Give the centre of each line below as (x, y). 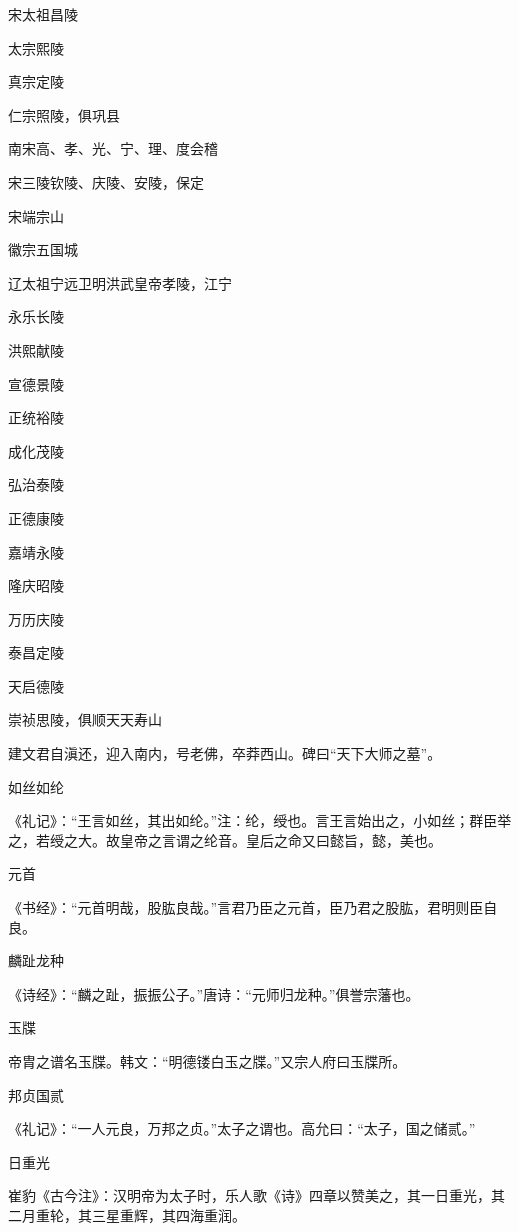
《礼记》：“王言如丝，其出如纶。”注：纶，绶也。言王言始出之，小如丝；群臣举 (260, 820)
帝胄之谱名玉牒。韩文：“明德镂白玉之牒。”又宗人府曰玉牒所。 (207, 1061)
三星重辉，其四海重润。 (168, 1214)
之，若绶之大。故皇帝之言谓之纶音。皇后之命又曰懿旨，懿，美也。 (225, 839)
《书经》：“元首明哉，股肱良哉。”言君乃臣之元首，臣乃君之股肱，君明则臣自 (253, 907)
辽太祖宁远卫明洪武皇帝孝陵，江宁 (120, 282)
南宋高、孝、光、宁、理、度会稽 (113, 148)
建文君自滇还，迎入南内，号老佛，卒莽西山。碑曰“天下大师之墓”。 (225, 753)
